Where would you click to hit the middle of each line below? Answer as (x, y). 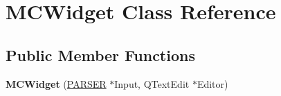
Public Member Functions (100, 55)
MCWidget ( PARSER (56, 83)
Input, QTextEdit (152, 83)
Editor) (212, 83)
